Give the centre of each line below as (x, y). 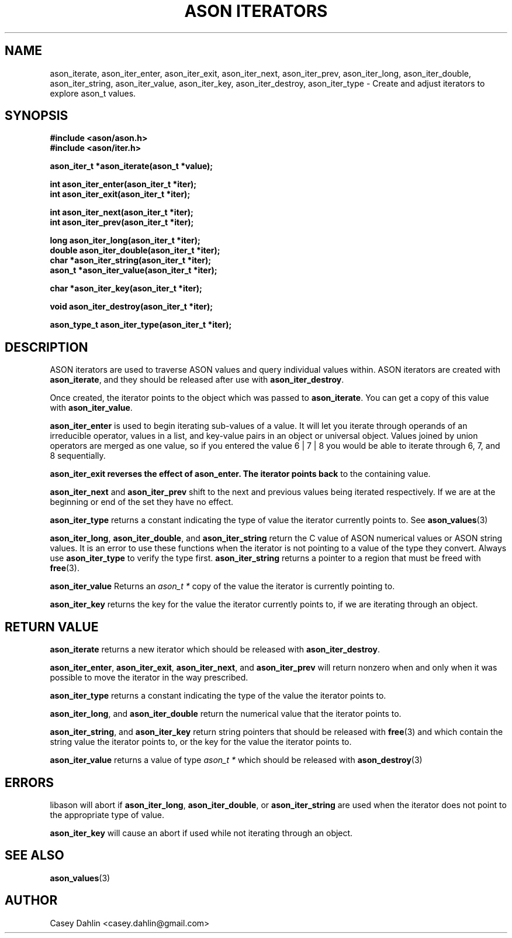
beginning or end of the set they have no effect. (142, 502)
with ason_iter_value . (91, 408)
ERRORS (30, 782)
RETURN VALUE (52, 627)
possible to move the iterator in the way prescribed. (149, 678)
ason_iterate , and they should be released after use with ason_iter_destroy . (197, 380)
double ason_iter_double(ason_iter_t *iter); (135, 250)
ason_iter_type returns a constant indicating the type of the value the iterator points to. (218, 696)
